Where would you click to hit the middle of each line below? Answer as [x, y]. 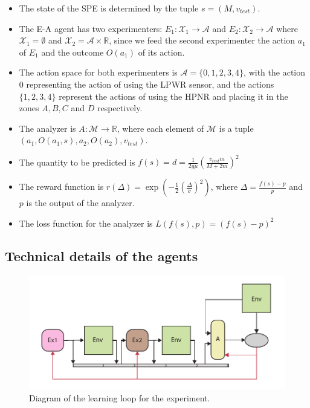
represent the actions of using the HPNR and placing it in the [173, 96]
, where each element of [160, 128]
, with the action [275, 72]
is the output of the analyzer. [80, 203]
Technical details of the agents [102, 255]
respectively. [120, 108]
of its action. [161, 52]
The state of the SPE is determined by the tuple [109, 8]
